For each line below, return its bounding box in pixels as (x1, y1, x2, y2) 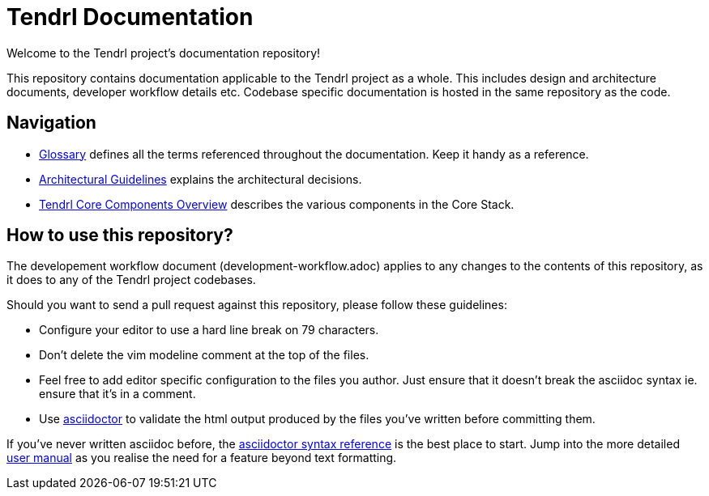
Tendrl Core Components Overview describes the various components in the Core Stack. (39, 197, 515, 211)
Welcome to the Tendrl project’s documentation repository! (6, 45, 321, 60)
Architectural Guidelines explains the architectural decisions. (39, 172, 362, 186)
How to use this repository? (6, 225, 233, 246)
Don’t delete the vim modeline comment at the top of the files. (39, 348, 369, 362)
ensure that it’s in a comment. (39, 387, 196, 401)
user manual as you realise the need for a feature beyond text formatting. (6, 451, 397, 465)
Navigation (6, 112, 96, 134)
